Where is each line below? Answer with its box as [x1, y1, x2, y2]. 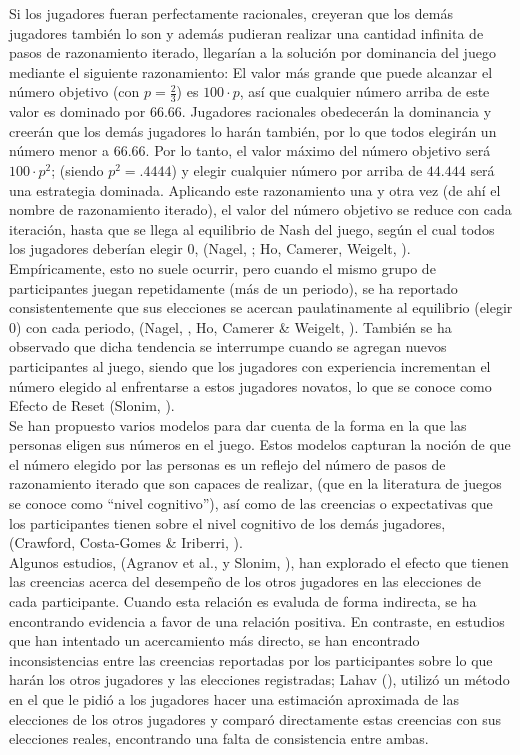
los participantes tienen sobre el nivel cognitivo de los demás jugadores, [9, 512, 446, 533]
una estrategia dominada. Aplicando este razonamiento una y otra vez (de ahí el [9, 179, 501, 200]
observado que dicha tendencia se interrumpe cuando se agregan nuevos [9, 336, 447, 357]
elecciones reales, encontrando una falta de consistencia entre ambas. [9, 728, 429, 749]
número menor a [9, 140, 110, 161]
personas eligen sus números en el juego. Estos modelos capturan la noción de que [9, 434, 511, 455]
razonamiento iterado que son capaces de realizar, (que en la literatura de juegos [9, 473, 502, 494]
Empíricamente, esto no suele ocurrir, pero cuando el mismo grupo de [9, 257, 436, 278]
